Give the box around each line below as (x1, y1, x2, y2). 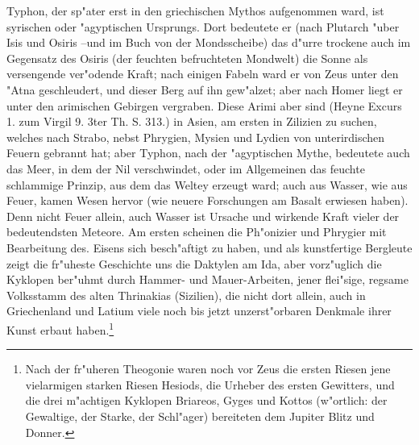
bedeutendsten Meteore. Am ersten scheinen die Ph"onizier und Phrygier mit (6, 223, 387, 240)
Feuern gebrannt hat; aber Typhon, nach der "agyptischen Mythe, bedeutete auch (6, 144, 410, 161)
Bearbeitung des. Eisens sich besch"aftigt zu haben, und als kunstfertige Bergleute (6, 239, 413, 256)
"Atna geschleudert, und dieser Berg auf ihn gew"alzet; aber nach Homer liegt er (6, 81, 403, 98)
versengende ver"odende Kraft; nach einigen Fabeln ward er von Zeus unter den (6, 65, 399, 82)
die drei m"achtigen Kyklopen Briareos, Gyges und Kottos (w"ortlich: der (25, 392, 388, 409)
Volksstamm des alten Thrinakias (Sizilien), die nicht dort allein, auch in (6, 286, 366, 303)
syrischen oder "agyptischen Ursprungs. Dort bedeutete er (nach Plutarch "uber (6, 18, 400, 35)
